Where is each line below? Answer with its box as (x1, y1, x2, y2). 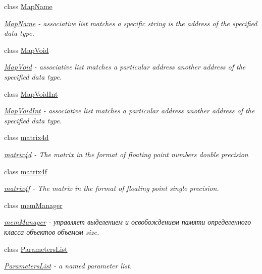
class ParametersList (4, 243, 68, 254)
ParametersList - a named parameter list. (4, 260, 132, 271)
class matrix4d (4, 132, 49, 143)
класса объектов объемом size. (4, 226, 99, 237)
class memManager (4, 199, 63, 210)
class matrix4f (4, 166, 47, 176)
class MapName (4, 1, 53, 11)
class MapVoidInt (4, 88, 58, 99)
